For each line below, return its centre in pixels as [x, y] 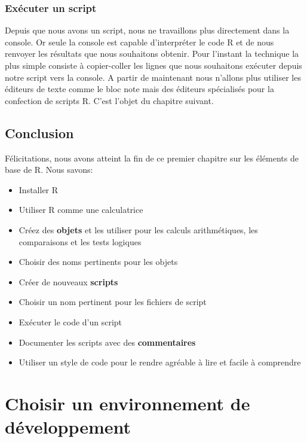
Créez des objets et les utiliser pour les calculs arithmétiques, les [138, 229]
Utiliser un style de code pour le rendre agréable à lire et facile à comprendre [160, 362]
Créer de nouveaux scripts [68, 281]
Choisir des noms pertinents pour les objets [98, 262]
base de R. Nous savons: [49, 170]
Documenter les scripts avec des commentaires [107, 342]
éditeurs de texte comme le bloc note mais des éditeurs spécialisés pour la [139, 89]
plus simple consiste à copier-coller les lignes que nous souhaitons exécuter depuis [153, 65]
